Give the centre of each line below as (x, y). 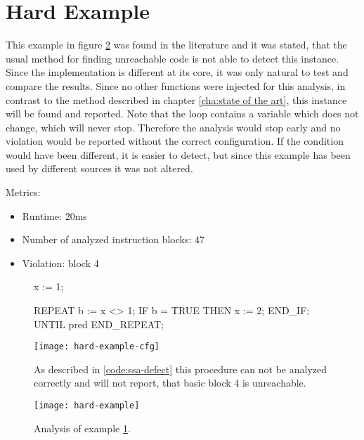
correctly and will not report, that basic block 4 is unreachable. (170, 383)
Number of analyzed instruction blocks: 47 (113, 239)
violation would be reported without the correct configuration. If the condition (175, 141)
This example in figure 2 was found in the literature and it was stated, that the (176, 45)
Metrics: (23, 192)
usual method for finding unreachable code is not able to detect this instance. (173, 58)
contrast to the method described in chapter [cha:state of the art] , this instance (176, 99)
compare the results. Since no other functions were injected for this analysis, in (176, 85)
